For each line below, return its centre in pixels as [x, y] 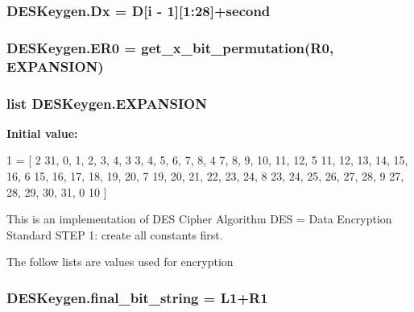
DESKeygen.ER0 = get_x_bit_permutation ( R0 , [170, 47]
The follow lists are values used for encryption [120, 262]
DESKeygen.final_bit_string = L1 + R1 [137, 297]
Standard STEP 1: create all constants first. [115, 234]
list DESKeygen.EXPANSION [107, 103]
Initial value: [42, 133]
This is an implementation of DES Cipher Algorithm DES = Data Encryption [199, 219]
